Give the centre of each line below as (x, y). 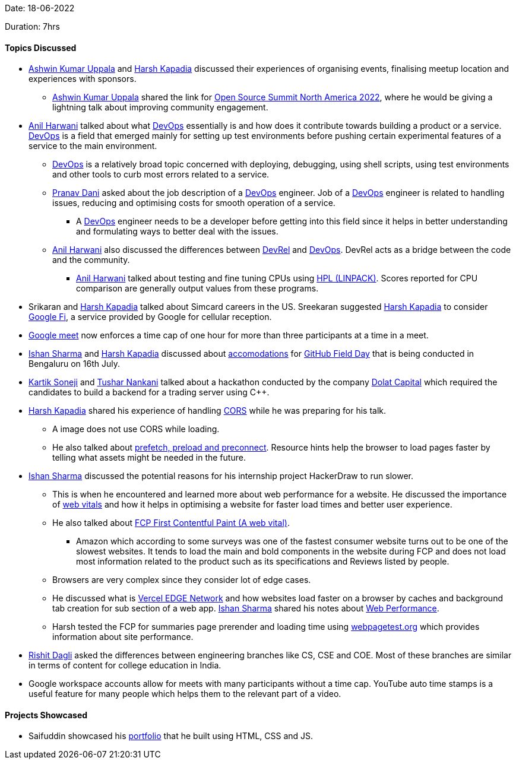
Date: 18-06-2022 (40, 8)
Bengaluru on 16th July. (74, 364)
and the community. (91, 260)
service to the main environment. (93, 146)
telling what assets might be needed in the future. (149, 458)
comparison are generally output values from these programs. (197, 289)
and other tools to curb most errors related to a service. (161, 175)
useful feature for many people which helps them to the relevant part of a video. (185, 694)
